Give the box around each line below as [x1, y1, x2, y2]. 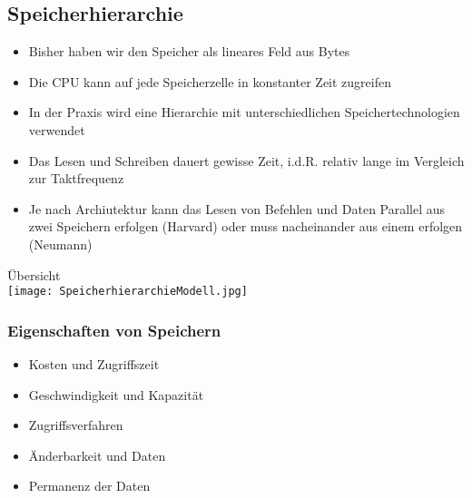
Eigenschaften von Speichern [7, 318, 221, 341]
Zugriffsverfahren [28, 415, 123, 435]
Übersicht [7, 265, 61, 284]
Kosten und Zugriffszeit [28, 355, 160, 374]
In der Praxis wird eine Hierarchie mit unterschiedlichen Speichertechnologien [28, 103, 460, 122]
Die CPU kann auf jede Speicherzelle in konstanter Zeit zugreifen [28, 72, 391, 91]
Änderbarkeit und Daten [28, 445, 166, 464]
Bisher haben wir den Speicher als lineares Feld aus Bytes [28, 42, 350, 61]
